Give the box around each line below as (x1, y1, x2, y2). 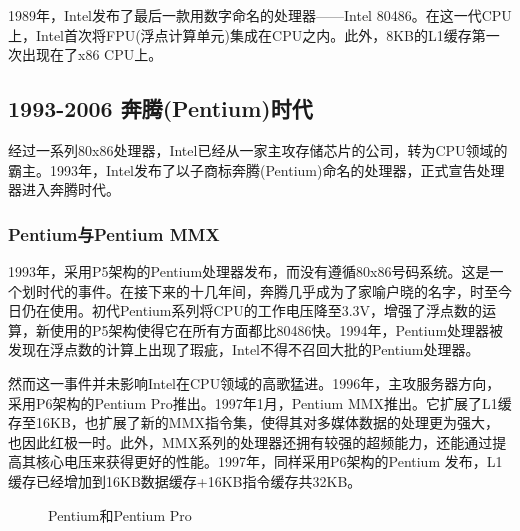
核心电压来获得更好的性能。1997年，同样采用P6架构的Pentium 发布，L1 (35, 451, 503, 472)
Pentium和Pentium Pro (48, 504, 192, 525)
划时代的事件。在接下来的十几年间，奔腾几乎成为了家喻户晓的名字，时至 (21, 280, 498, 301)
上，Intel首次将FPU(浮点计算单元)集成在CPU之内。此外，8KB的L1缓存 (8, 24, 472, 45)
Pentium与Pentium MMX (8, 221, 220, 246)
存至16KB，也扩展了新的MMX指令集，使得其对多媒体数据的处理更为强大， (8, 412, 499, 433)
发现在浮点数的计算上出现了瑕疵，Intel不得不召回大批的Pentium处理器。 (8, 339, 480, 360)
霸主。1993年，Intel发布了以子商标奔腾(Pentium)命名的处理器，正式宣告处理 (8, 159, 505, 180)
